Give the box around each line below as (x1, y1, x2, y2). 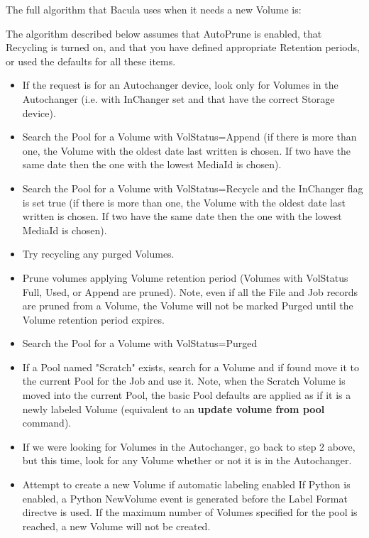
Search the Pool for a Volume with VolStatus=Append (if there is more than (22, 129, 357, 144)
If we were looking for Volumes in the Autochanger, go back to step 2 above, (22, 439, 356, 454)
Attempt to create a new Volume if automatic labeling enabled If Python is (22, 477, 351, 492)
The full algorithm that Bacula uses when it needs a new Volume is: (6, 2, 302, 16)
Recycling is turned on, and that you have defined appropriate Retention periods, (6, 40, 360, 55)
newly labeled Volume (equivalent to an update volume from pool (22, 401, 325, 416)
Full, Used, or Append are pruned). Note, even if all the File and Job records (22, 284, 358, 299)
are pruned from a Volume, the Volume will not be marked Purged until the (22, 298, 353, 313)
